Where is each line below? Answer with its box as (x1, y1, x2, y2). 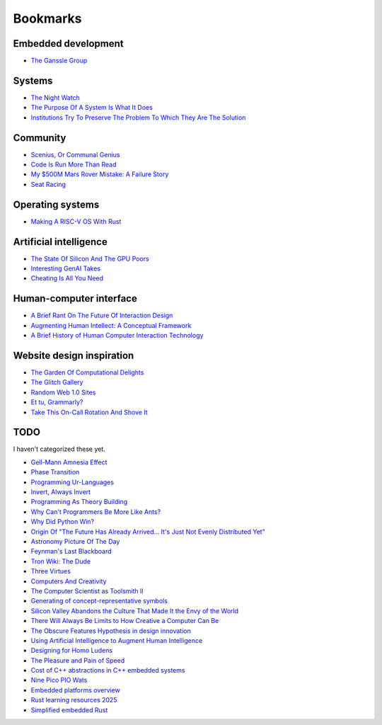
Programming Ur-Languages (30, 478, 115, 486)
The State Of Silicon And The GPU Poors (30, 254, 149, 263)
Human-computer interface (13, 292, 137, 304)
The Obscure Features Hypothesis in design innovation (30, 627, 191, 635)
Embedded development (13, 38, 124, 50)
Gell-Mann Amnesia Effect (30, 457, 108, 467)
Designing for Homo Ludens (30, 646, 113, 655)
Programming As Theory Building (30, 498, 127, 506)
